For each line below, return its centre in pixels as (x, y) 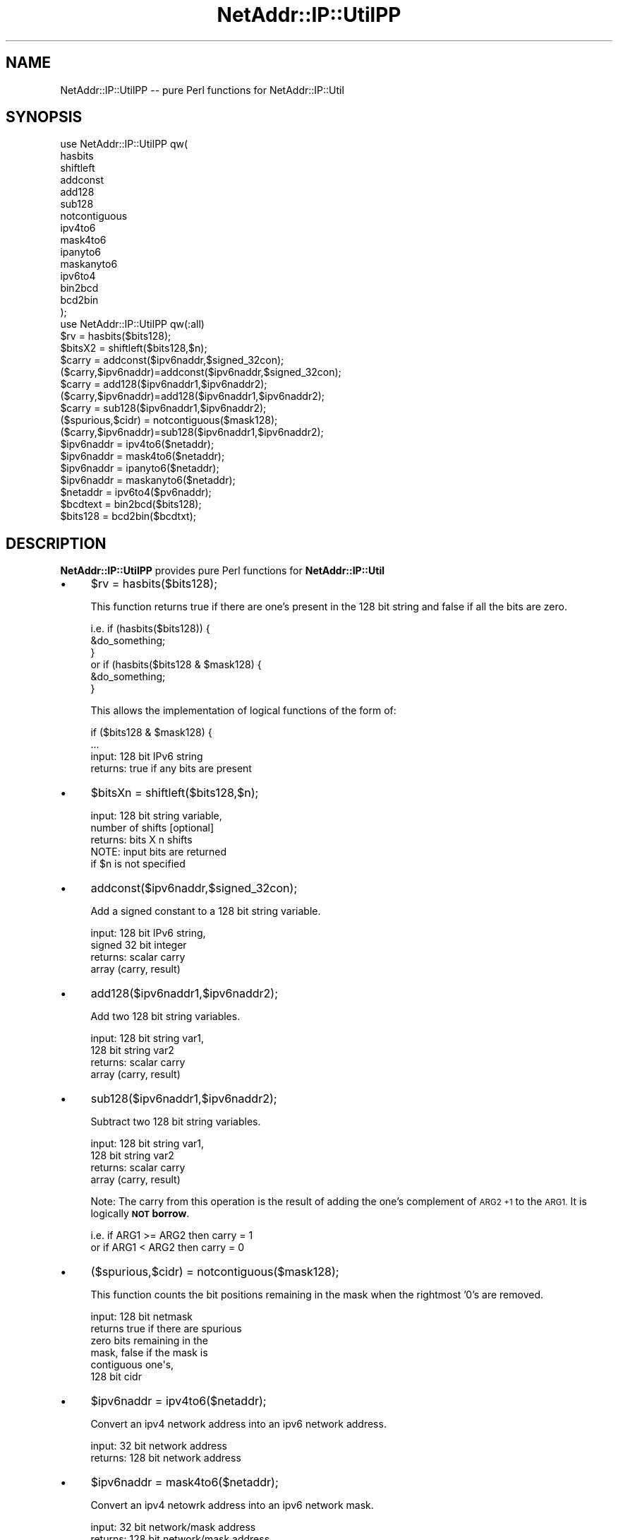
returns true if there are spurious (166, 1329)
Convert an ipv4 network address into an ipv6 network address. (238, 1424)
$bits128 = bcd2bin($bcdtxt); (128, 516)
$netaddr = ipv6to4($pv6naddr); (136, 492)
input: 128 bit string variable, (156, 816)
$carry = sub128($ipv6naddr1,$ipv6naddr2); (163, 408)
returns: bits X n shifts (141, 840)
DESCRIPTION (56, 543)
